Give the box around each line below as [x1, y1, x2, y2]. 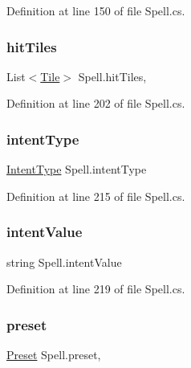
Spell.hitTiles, [78, 67, 147, 84]
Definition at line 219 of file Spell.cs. [6, 280, 185, 297]
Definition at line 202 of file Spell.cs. [6, 95, 185, 112]
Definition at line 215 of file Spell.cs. [6, 187, 185, 204]
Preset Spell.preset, [6, 346, 101, 363]
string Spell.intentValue [6, 253, 122, 270]
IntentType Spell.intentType [6, 161, 147, 178]
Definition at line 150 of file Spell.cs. [6, 2, 185, 18]
